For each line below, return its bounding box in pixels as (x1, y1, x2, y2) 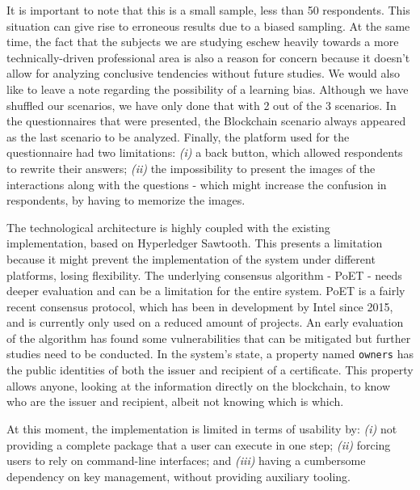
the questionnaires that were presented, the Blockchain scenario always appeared (6, 112, 406, 129)
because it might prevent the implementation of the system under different (6, 250, 376, 267)
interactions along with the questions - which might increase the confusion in (6, 175, 387, 192)
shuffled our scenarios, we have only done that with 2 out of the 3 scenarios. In (6, 96, 397, 113)
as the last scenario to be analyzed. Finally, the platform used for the (6, 128, 350, 145)
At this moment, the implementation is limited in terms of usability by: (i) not (6, 420, 397, 437)
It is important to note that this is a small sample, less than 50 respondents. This (6, 2, 410, 18)
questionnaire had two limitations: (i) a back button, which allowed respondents (6, 144, 403, 161)
